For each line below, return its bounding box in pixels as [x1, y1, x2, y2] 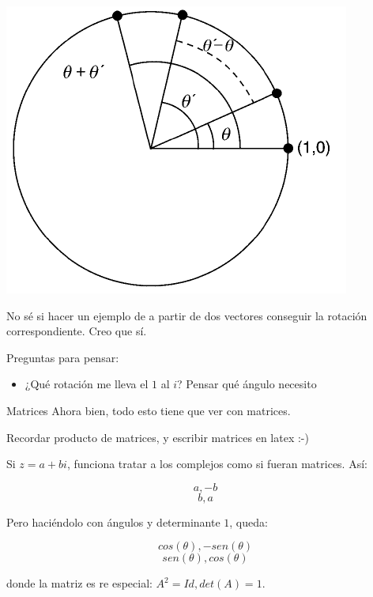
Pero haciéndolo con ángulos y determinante [6, 513, 220, 530]
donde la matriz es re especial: [6, 575, 153, 591]
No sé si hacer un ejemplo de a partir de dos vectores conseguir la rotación [6, 307, 367, 323]
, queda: [229, 513, 268, 530]
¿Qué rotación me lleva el [24, 376, 149, 392]
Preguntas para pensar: [6, 349, 119, 365]
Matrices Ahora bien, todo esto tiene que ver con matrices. [6, 402, 291, 418]
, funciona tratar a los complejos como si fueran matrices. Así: [66, 455, 367, 472]
